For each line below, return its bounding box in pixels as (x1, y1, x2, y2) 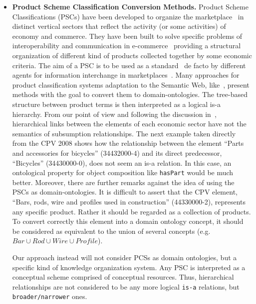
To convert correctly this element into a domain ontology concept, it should (12, 216, 244, 226)
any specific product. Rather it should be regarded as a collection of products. (12, 206, 251, 216)
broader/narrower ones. (12, 291, 87, 302)
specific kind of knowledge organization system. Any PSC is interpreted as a (12, 262, 246, 272)
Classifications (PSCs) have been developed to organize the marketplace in (12, 11, 244, 21)
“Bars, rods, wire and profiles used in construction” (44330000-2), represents (12, 196, 246, 206)
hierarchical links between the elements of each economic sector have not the (12, 118, 247, 129)
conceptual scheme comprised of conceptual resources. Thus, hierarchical (12, 272, 234, 282)
